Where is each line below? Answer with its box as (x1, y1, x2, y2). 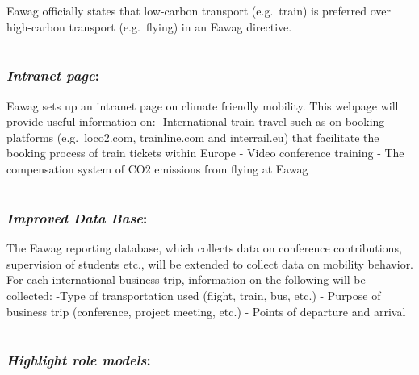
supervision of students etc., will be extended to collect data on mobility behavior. (6, 255, 414, 272)
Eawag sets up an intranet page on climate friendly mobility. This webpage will (6, 97, 399, 114)
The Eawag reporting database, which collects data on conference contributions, (6, 240, 402, 256)
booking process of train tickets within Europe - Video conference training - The (6, 144, 404, 161)
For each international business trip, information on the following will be (6, 271, 366, 288)
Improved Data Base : (6, 207, 148, 227)
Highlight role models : (6, 350, 151, 370)
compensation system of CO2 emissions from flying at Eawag (6, 160, 308, 177)
